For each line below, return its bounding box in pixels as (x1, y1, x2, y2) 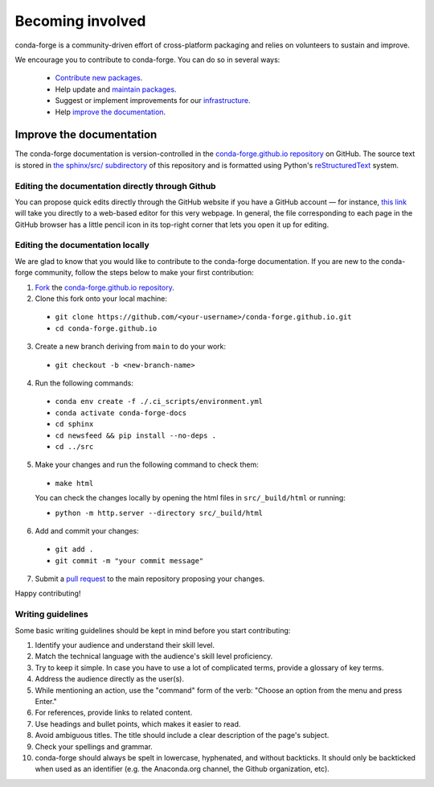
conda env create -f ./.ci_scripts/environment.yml (55, 397, 264, 406)
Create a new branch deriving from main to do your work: (35, 342, 227, 352)
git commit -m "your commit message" (55, 556, 204, 565)
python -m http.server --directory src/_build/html (55, 508, 264, 517)
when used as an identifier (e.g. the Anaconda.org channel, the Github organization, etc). (35, 764, 330, 774)
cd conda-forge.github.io (55, 323, 158, 333)
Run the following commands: (35, 378, 134, 388)
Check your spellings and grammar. (35, 741, 153, 752)
